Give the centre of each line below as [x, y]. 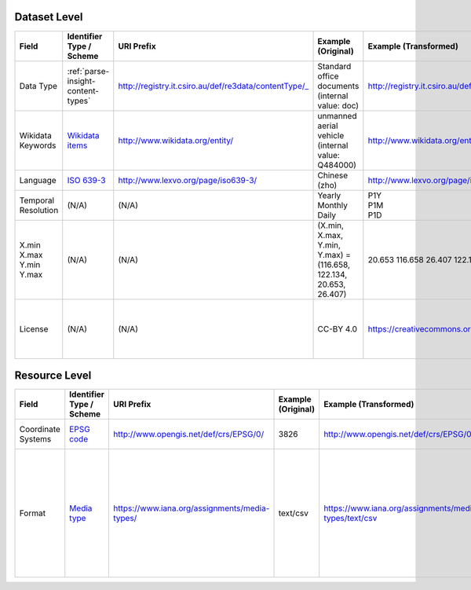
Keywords [38, 145]
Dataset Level [49, 17]
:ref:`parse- [88, 71]
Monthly [333, 205]
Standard [334, 66]
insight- [81, 81]
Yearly [329, 195]
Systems [35, 439]
